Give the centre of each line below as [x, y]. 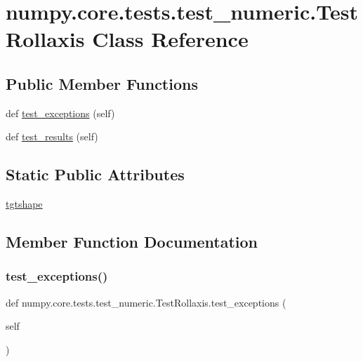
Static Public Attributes [95, 174]
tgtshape [24, 204]
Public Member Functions [102, 83]
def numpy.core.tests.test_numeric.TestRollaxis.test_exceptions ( [146, 302]
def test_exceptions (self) [60, 113]
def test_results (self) [52, 136]
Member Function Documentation [132, 242]
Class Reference [170, 39]
